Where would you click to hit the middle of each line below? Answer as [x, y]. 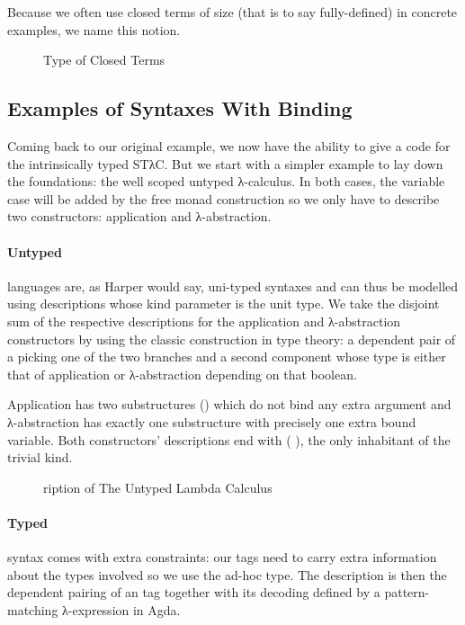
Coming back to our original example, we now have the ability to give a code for [229, 145]
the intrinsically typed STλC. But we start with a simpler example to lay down [225, 163]
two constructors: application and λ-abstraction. [139, 216]
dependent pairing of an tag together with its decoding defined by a [194, 592]
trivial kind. [40, 457]
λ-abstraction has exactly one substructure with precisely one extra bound [212, 421]
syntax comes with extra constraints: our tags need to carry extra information [222, 557]
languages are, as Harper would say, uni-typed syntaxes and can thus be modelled [233, 286]
